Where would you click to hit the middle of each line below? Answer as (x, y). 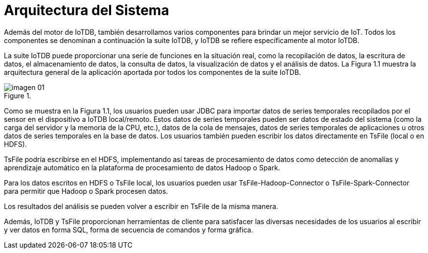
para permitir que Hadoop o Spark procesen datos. (86, 191)
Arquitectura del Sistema (87, 10)
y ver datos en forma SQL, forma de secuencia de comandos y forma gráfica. (129, 230)
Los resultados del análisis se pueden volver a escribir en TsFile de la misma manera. (141, 206)
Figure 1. (18, 95)
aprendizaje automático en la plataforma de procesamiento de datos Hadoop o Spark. (142, 167)
